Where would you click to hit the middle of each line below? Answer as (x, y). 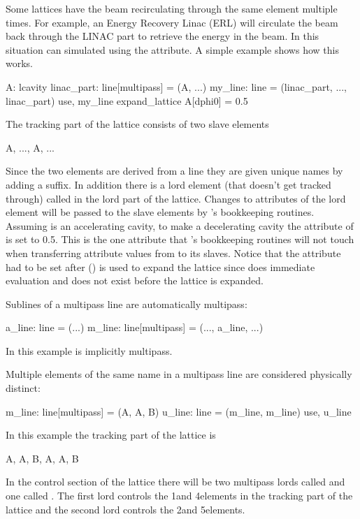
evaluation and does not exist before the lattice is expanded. (135, 280)
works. (20, 63)
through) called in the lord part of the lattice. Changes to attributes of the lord (176, 198)
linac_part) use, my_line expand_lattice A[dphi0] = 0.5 (127, 100)
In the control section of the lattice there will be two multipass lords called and (175, 482)
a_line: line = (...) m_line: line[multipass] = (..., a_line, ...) (135, 327)
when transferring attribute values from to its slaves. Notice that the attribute (173, 253)
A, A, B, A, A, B (42, 458)
